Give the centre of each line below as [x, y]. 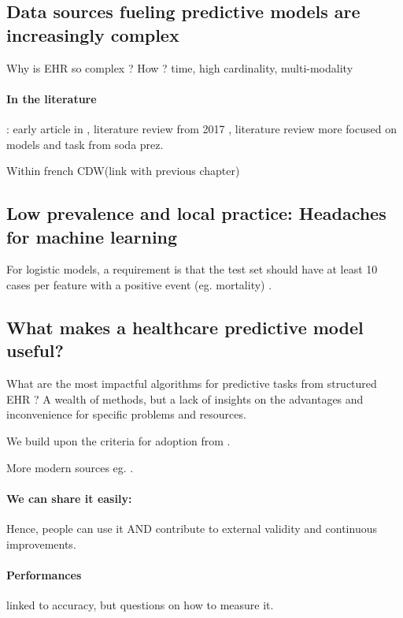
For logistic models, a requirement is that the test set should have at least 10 [192, 269]
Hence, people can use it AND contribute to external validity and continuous [192, 528]
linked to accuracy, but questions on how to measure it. [140, 604]
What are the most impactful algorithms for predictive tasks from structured [192, 383]
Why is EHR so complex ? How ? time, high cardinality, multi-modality [180, 67]
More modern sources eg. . [70, 467]
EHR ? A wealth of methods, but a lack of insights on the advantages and [185, 398]
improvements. [41, 544]
